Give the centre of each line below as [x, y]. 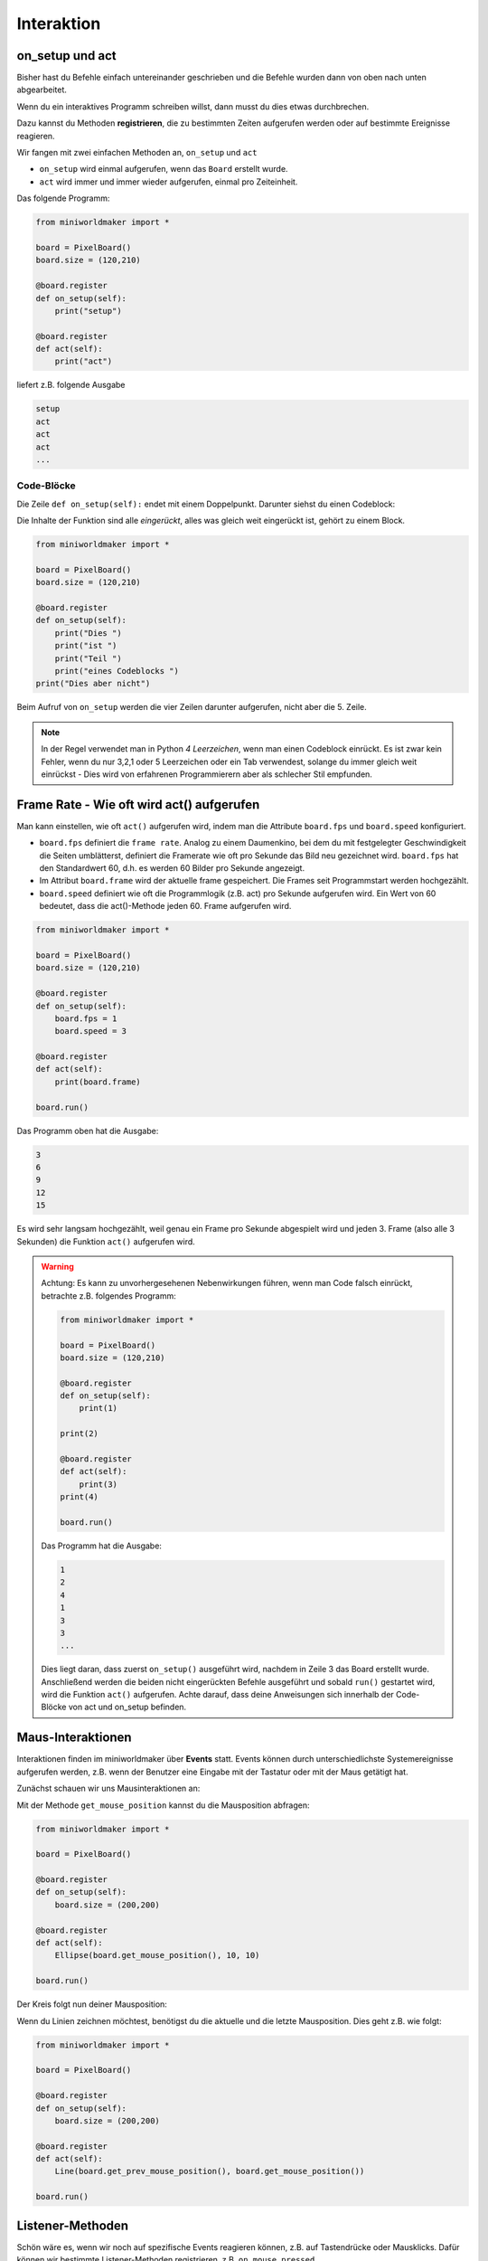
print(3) [98, 1484]
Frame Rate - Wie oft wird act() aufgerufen [138, 804]
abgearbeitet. [42, 90]
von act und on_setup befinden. [127, 1707]
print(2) [80, 1434]
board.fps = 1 [86, 1018]
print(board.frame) [98, 1082]
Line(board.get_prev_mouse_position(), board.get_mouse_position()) [210, 2171]
